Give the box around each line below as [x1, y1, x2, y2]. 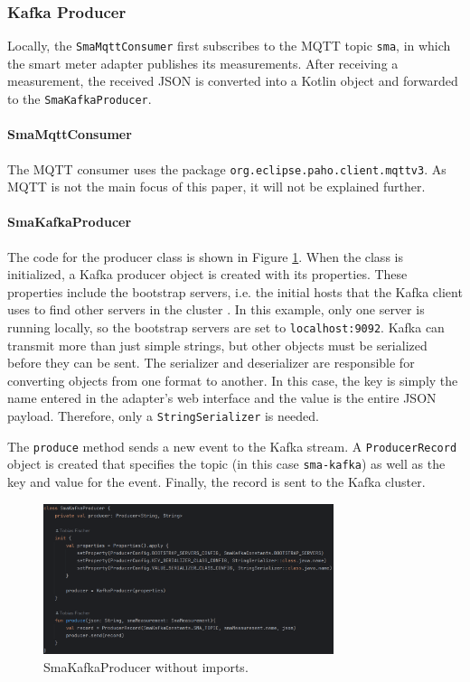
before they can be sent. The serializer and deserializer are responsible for [7, 353, 415, 372]
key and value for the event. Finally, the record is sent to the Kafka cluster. [7, 472, 426, 490]
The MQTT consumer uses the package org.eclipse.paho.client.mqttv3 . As [7, 159, 446, 178]
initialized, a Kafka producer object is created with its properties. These [7, 265, 408, 284]
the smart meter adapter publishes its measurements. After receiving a [7, 53, 399, 72]
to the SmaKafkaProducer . [7, 89, 152, 108]
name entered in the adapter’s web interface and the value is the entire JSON [7, 388, 437, 407]
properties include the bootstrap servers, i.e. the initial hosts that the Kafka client [7, 282, 463, 301]
